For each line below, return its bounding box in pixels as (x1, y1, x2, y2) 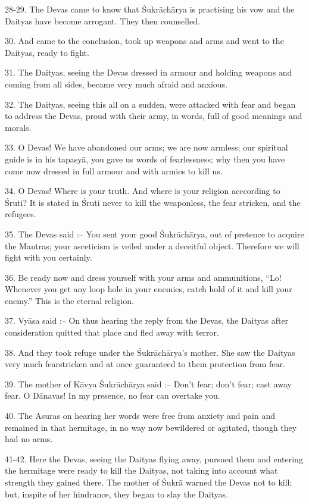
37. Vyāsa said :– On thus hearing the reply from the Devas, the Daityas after (5, 314, 289, 327)
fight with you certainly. (5, 251, 92, 264)
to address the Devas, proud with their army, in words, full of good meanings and (5, 109, 302, 122)
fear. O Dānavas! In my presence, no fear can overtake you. (5, 389, 220, 402)
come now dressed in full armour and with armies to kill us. (5, 164, 223, 177)
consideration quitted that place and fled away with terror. (5, 326, 219, 339)
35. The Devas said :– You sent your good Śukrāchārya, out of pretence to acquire (5, 227, 304, 240)
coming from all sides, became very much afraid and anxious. (5, 77, 228, 90)
